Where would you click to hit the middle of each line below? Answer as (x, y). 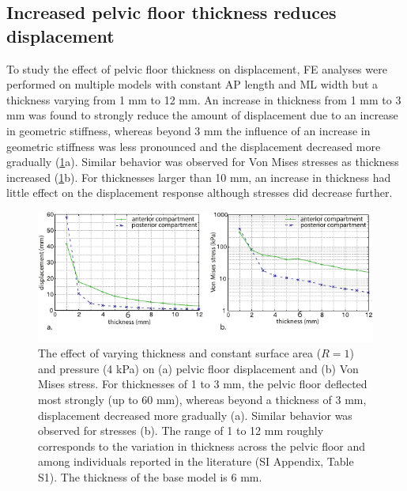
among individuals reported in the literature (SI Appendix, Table (196, 461)
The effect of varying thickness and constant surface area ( (180, 353)
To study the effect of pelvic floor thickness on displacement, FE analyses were (197, 68)
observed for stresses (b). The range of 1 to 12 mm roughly (181, 431)
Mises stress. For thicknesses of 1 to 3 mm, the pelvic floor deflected (203, 384)
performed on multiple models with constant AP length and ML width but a (192, 84)
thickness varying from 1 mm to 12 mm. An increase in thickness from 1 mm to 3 (204, 99)
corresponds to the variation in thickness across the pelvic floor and (202, 446)
